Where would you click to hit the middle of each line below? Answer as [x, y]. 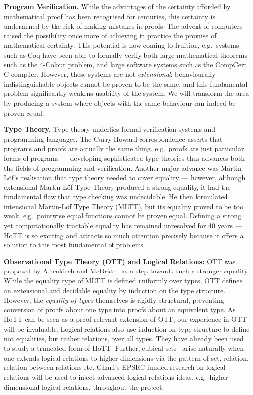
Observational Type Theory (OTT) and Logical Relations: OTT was [120, 261]
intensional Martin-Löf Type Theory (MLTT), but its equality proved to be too [124, 206]
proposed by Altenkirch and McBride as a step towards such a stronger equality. [127, 271]
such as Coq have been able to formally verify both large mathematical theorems [126, 54]
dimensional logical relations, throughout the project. [84, 386]
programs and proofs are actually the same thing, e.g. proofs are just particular [124, 148]
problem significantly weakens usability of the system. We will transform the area [126, 93]
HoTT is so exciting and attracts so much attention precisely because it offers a [124, 235]
